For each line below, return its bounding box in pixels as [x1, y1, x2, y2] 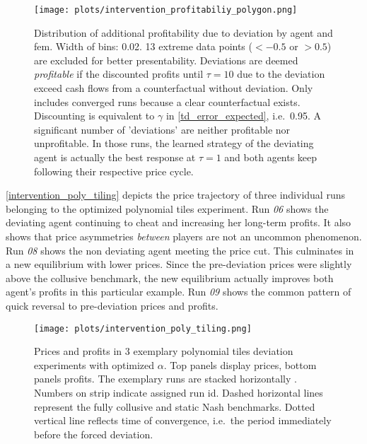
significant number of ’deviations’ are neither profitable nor [34, 122, 291, 136]
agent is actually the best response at [34, 150, 196, 164]
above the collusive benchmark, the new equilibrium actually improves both [6, 270, 334, 285]
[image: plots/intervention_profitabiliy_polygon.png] [34, 5, 298, 15]
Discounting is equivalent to [34, 108, 155, 123]
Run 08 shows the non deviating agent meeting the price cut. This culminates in [6, 243, 354, 257]
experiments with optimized [34, 357, 155, 372]
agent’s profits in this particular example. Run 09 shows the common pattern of [6, 284, 351, 299]
